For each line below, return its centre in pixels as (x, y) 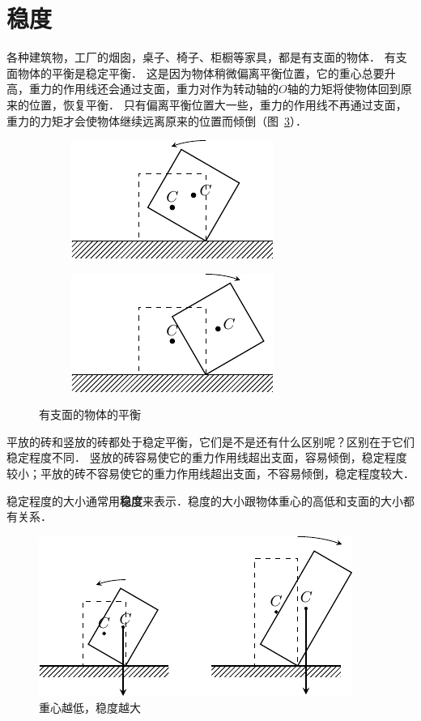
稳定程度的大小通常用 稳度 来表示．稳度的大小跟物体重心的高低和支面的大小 (205, 500)
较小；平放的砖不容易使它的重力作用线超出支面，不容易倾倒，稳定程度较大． (210, 474)
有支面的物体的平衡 (90, 414)
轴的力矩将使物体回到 (344, 89)
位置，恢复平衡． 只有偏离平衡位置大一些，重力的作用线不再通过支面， (218, 104)
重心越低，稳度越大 (90, 708)
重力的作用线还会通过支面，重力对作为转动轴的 (153, 89)
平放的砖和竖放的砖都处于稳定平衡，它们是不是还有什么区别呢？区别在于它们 (210, 441)
